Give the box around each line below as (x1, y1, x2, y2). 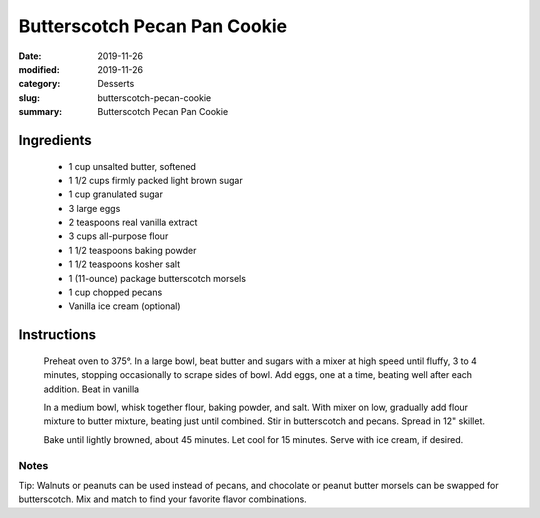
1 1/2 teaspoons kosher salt (68, 258, 181, 270)
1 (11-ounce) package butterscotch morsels (68, 272, 247, 284)
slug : (18, 91, 40, 104)
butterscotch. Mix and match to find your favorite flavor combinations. (18, 493, 307, 505)
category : (18, 78, 61, 90)
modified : (18, 63, 60, 75)
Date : (18, 50, 42, 62)
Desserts (97, 78, 135, 90)
